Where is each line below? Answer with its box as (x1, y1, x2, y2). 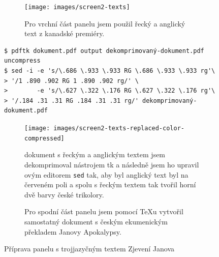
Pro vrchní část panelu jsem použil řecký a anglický (24, 18, 185, 28)
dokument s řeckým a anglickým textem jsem (24, 149, 166, 160)
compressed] (24, 134, 65, 142)
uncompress (4, 57, 41, 65)
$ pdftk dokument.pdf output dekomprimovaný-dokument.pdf (4, 47, 204, 54)
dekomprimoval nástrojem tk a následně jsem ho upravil (24, 159, 199, 169)
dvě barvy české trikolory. (24, 189, 104, 199)
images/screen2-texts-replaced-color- (53, 125, 184, 132)
